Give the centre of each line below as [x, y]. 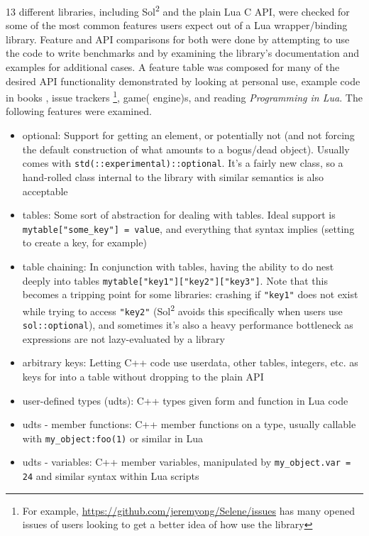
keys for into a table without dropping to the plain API [143, 376]
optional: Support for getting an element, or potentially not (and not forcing [188, 135]
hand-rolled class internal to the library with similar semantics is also [173, 176]
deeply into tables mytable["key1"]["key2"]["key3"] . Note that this [175, 280]
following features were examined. [79, 111]
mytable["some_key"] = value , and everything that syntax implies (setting [188, 228]
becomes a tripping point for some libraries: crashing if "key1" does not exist [190, 294]
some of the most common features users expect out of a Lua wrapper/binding [177, 25]
